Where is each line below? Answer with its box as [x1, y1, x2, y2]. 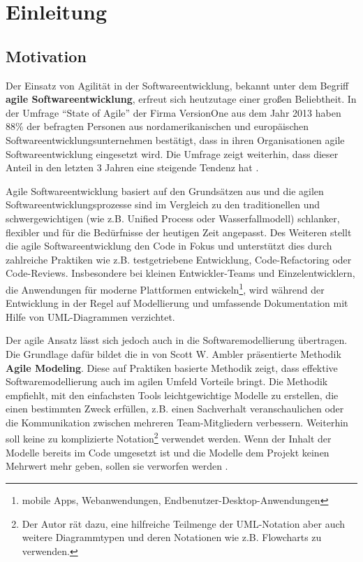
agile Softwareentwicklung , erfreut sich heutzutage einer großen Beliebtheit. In [6, 92, 357, 106]
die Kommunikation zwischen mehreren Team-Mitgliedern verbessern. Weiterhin [6, 415, 348, 429]
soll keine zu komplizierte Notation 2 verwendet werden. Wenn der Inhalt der [6, 429, 332, 446]
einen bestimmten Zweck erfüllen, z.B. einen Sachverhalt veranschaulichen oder [6, 401, 344, 416]
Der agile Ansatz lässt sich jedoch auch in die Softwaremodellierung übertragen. [6, 333, 348, 347]
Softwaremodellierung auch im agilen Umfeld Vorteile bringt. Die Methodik [6, 374, 328, 389]
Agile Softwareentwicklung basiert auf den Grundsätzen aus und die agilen [6, 183, 324, 198]
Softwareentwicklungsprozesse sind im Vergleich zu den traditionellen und [6, 197, 320, 212]
